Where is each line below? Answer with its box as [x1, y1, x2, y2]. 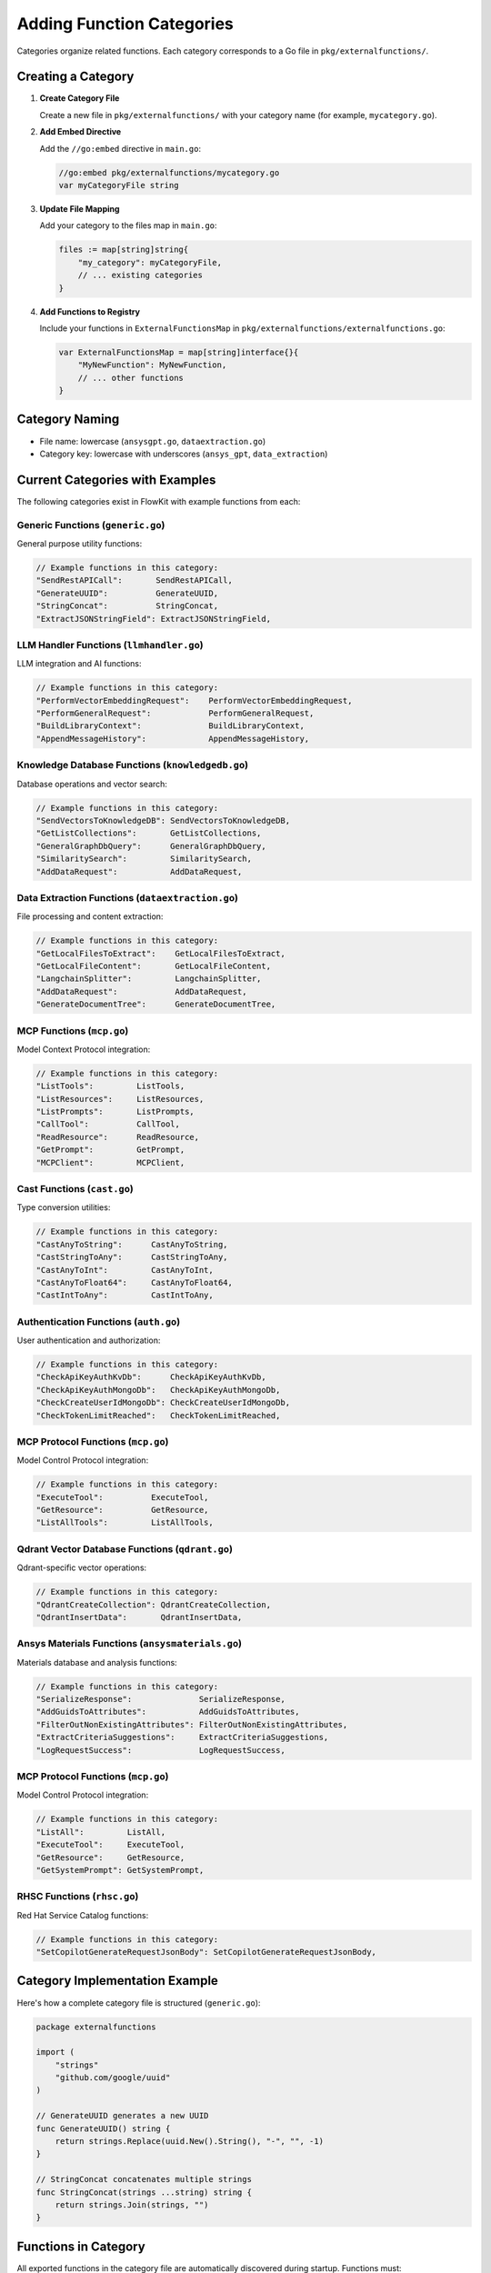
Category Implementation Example [16, 1973, 218, 1988]
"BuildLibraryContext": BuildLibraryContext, [35, 721, 305, 731]
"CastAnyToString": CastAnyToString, [35, 1239, 228, 1249]
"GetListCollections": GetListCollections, [35, 828, 262, 838]
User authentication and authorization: [16, 1335, 161, 1346]
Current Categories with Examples [16, 472, 216, 487]
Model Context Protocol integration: [16, 1044, 151, 1055]
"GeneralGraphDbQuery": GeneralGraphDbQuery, [35, 841, 267, 851]
